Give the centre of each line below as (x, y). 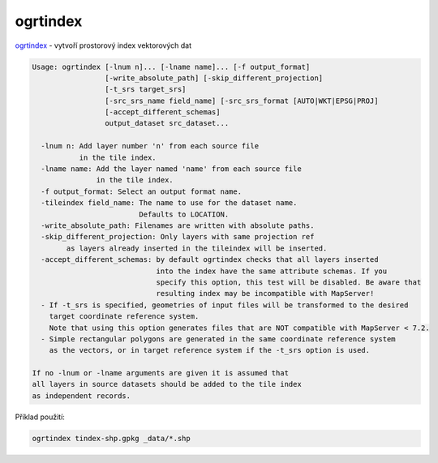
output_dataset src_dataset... (167, 123)
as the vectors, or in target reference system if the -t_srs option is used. (210, 350)
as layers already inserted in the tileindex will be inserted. (197, 248)
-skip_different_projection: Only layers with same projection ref (178, 237)
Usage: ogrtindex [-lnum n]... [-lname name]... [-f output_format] (171, 66)
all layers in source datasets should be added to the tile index (167, 384)
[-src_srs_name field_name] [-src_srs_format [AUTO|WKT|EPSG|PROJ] (241, 101)
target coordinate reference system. (124, 317)
